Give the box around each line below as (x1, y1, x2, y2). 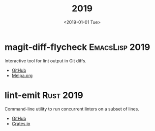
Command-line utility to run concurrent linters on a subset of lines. (4, 106, 140, 112)
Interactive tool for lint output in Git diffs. (4, 57, 87, 64)
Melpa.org (11, 72, 33, 79)
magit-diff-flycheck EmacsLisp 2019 (4, 41, 151, 52)
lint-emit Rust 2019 (4, 89, 83, 101)
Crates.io (11, 121, 31, 127)
